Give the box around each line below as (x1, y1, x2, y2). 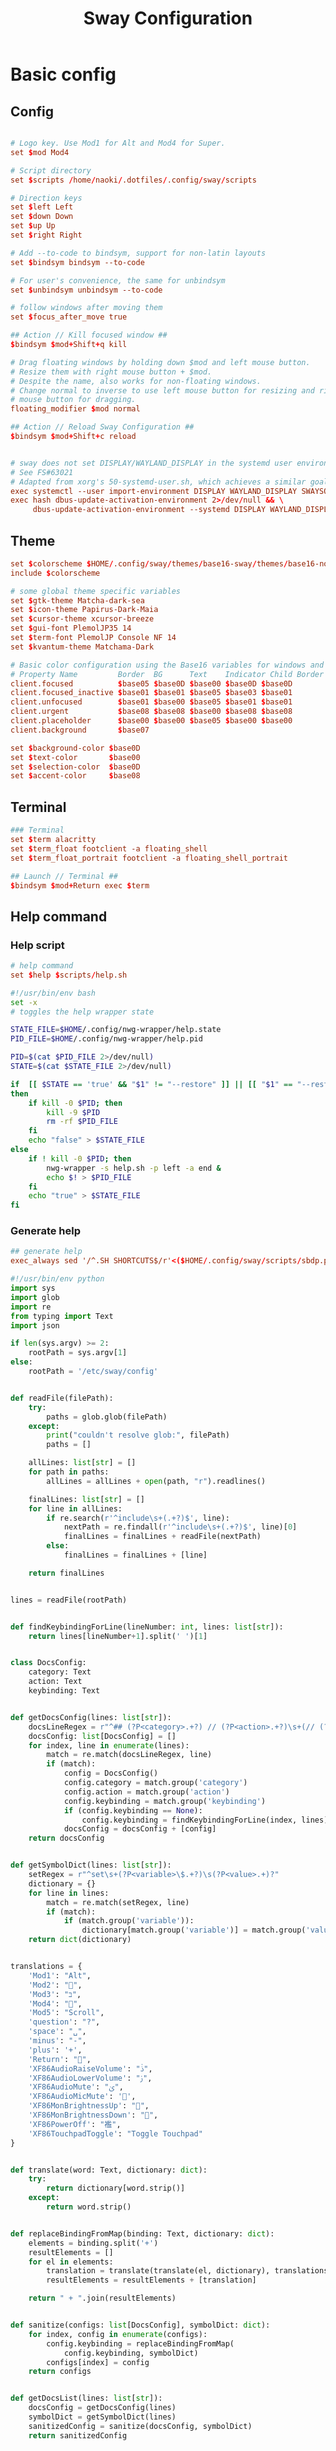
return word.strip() (46, 2202, 132, 2212)
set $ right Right (10, 230, 83, 240)
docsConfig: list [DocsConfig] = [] (28, 1731, 177, 1741)
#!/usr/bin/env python (10, 1274, 105, 1284)
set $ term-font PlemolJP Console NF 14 (10, 633, 177, 643)
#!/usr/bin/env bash (10, 988, 97, 998)
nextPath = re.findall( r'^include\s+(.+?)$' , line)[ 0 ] (63, 1522, 298, 1532)
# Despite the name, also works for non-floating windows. (10, 376, 262, 386)
